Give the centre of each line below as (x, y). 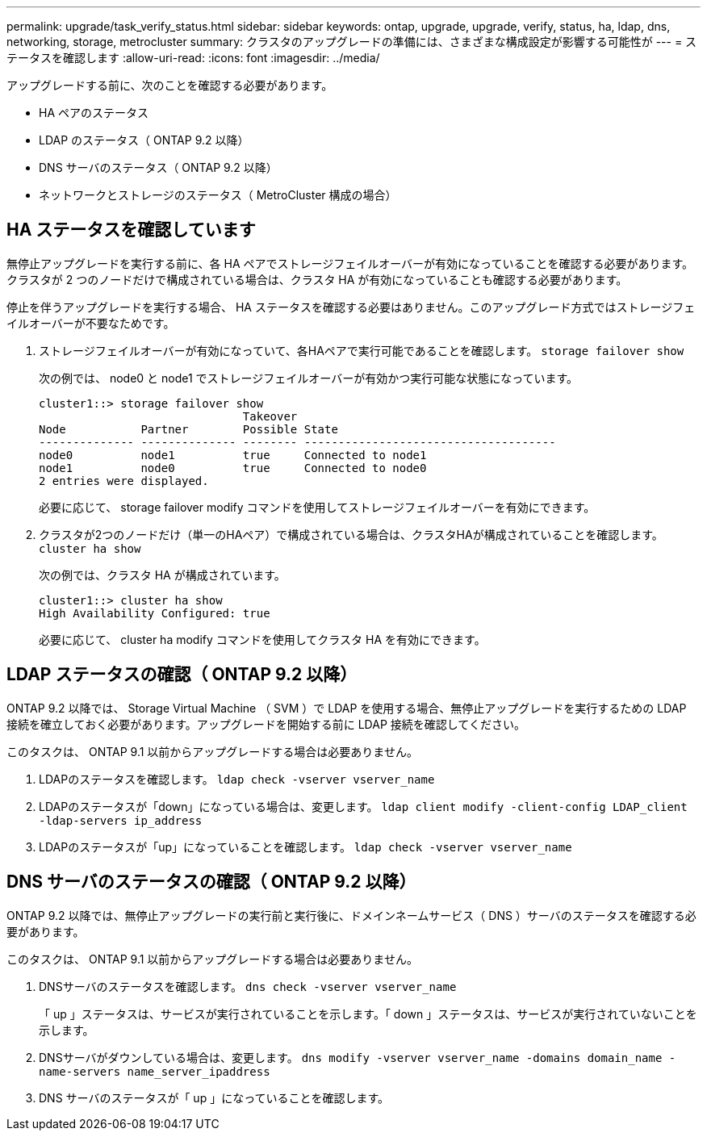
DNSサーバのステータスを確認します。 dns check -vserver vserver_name (248, 986)
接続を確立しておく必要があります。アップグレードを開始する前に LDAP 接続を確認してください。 (266, 724)
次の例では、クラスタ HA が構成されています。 (162, 575)
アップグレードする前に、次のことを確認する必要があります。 (170, 85)
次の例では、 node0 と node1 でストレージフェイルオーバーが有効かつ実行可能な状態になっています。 (309, 378)
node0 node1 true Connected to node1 (233, 455)
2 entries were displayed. (124, 481)
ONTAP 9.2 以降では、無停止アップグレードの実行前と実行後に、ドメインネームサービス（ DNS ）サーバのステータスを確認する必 (351, 915)
